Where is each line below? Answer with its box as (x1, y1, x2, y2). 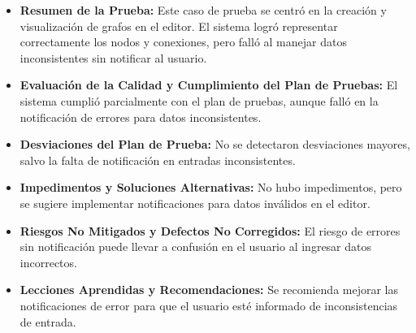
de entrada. (19, 313, 76, 330)
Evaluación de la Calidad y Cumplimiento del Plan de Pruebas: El (19, 76, 398, 93)
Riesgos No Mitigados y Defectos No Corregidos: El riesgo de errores (19, 222, 401, 239)
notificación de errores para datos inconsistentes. (19, 108, 262, 125)
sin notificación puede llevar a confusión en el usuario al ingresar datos (19, 238, 372, 255)
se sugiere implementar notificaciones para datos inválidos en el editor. (19, 194, 370, 211)
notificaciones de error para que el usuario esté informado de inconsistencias (19, 296, 398, 314)
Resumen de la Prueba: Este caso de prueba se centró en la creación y (19, 2, 387, 18)
